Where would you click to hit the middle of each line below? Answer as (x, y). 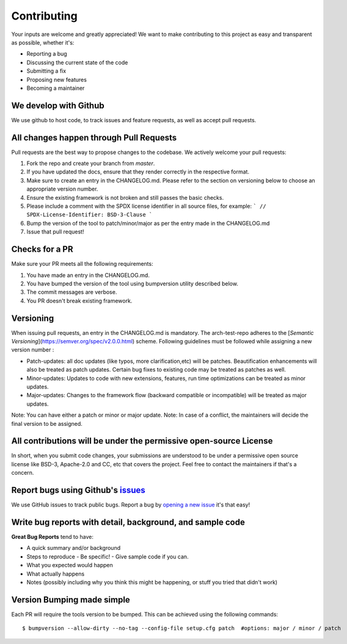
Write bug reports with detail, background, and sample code (128, 522)
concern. (23, 473)
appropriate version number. (62, 189)
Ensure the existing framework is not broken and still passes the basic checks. (125, 197)
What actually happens (56, 574)
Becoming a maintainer (56, 88)
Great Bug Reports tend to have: (53, 537)
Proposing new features (57, 79)
